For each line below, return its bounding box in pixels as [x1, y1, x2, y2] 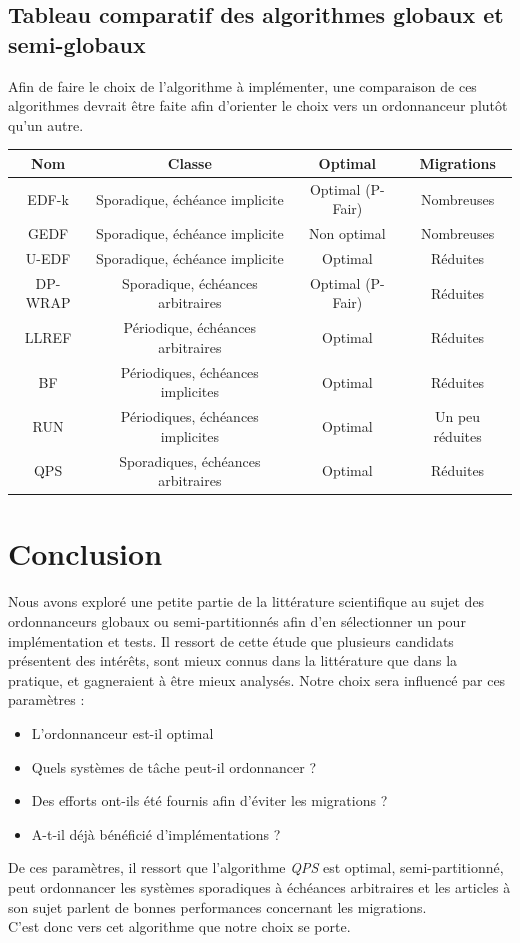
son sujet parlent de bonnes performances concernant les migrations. [8, 896, 427, 917]
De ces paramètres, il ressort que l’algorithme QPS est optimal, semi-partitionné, [8, 857, 504, 878]
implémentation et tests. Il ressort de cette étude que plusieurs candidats [8, 630, 454, 651]
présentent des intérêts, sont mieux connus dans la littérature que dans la [8, 650, 458, 671]
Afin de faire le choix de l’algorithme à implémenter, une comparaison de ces [8, 75, 477, 96]
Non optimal [309, 223, 386, 244]
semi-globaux [8, 28, 146, 59]
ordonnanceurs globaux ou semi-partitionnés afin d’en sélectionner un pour [8, 611, 466, 631]
